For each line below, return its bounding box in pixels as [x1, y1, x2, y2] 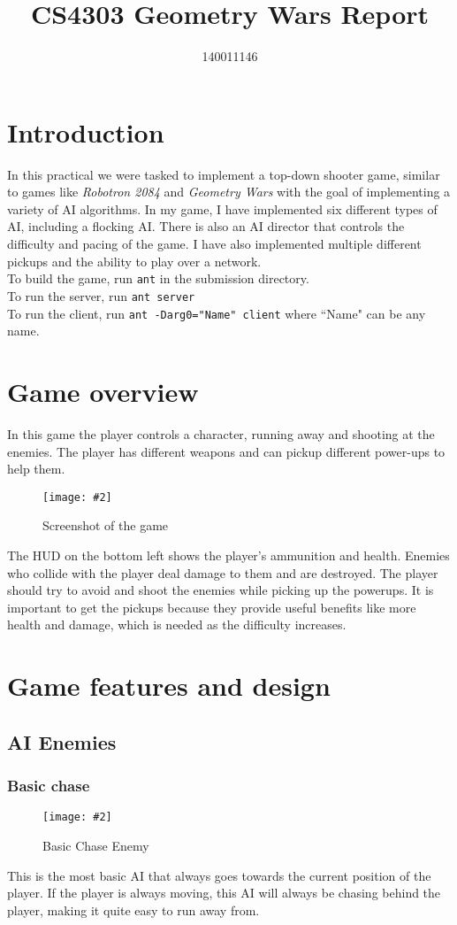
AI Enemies [7, 728, 117, 755]
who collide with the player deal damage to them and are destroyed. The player [7, 563, 438, 582]
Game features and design [7, 667, 331, 704]
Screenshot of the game [42, 516, 169, 535]
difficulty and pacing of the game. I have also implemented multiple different [7, 235, 422, 253]
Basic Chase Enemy [42, 836, 149, 854]
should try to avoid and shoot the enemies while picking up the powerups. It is [7, 581, 434, 599]
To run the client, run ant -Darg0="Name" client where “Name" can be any [7, 304, 426, 322]
